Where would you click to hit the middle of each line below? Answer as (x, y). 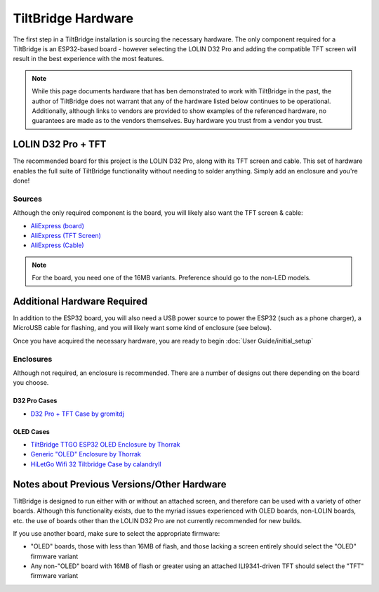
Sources (27, 199)
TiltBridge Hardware (73, 18)
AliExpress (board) (57, 225)
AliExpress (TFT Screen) (66, 235)
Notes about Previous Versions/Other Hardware (120, 484)
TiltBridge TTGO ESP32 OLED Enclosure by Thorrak (105, 445)
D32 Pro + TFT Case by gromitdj (77, 414)
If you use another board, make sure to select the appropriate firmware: (117, 533)
